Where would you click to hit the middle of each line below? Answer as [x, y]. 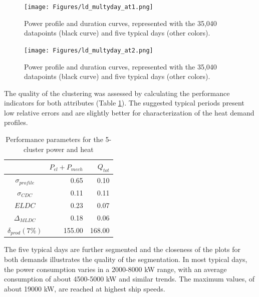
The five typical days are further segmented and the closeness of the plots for [122, 249]
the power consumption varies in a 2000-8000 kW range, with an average [115, 269]
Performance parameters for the [54, 139]
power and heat [70, 149]
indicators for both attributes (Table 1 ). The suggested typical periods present [124, 103]
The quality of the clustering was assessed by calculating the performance [117, 93]
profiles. [16, 122]
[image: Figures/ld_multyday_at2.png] [89, 50]
